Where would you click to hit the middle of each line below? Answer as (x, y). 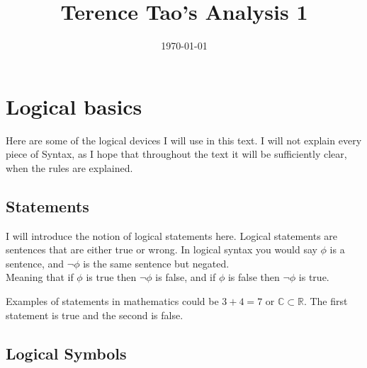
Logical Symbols (66, 353)
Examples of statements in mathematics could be (112, 301)
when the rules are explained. (69, 167)
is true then (111, 277)
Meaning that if (40, 277)
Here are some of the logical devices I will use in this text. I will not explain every (184, 140)
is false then (254, 277)
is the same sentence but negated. (156, 263)
